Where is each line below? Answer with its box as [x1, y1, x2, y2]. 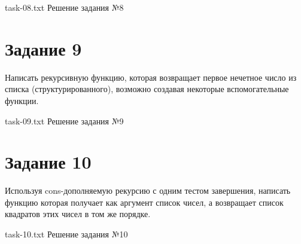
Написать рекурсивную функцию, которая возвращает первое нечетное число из [5, 71, 297, 83]
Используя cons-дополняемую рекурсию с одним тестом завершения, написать [5, 184, 291, 197]
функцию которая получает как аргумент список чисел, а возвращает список [5, 196, 284, 208]
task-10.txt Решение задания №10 [5, 228, 128, 240]
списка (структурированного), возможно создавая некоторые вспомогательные [5, 83, 289, 95]
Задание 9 [5, 36, 82, 60]
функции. [5, 94, 39, 106]
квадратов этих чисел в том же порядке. [5, 208, 151, 220]
